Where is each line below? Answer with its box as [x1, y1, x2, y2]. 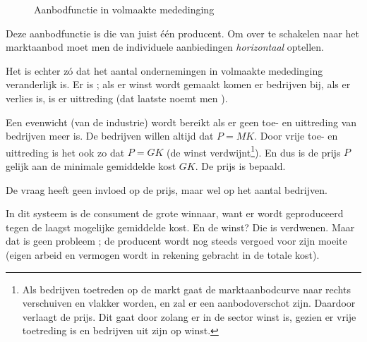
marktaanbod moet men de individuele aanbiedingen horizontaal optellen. [6, 39, 324, 54]
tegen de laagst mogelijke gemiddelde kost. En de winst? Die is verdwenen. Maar [6, 219, 355, 234]
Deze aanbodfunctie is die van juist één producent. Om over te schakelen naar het [6, 25, 360, 40]
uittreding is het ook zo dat [6, 145, 125, 159]
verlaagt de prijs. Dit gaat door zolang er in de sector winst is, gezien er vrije [22, 309, 356, 324]
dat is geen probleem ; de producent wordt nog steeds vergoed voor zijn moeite [6, 233, 347, 248]
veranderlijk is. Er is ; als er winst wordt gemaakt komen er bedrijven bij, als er [6, 77, 351, 92]
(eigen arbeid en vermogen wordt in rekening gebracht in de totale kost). [6, 247, 320, 262]
